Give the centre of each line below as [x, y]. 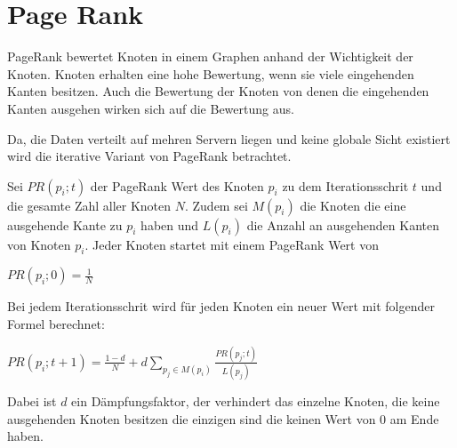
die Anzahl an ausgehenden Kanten [343, 224]
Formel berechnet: [56, 324]
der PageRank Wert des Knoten [177, 185]
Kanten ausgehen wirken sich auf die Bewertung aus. [151, 108]
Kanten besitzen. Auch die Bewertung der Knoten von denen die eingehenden [218, 91]
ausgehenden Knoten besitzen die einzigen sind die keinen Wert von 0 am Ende [223, 418]
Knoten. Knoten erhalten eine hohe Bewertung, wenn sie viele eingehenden [211, 73]
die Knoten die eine [353, 205]
